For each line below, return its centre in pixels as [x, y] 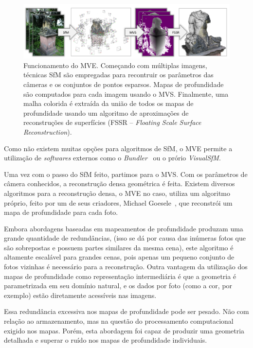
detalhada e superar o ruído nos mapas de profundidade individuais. [106, 340]
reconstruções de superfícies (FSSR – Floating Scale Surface [112, 122]
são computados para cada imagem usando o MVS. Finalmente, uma [126, 94]
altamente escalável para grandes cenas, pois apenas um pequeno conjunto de [119, 257]
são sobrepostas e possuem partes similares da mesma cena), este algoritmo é [119, 247]
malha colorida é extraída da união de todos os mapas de [108, 103]
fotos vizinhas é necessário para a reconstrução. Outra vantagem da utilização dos [126, 267]
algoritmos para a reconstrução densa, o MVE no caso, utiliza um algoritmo [117, 193]
